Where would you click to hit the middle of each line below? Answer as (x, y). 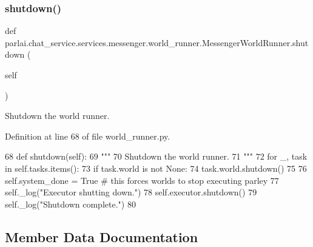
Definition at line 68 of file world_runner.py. (88, 136)
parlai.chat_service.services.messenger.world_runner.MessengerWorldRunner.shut (157, 42)
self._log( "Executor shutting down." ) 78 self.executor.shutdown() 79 (131, 192)
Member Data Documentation (102, 236)
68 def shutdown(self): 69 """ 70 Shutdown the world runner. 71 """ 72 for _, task (156, 156)
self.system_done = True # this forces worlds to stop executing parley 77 (142, 180)
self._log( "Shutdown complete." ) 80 (70, 204)
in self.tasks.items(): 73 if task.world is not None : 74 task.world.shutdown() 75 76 (156, 168)
